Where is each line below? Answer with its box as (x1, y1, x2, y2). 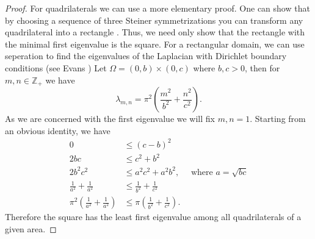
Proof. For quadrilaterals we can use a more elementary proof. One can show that (5, 2, 310, 14)
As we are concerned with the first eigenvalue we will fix (5, 112, 215, 125)
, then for (244, 61, 280, 74)
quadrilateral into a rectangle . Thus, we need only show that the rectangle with (5, 26, 305, 38)
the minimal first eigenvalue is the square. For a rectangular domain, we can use (5, 37, 305, 50)
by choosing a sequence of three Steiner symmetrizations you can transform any (5, 13, 303, 26)
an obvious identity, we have (5, 124, 110, 137)
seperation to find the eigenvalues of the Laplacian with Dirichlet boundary (5, 49, 287, 62)
